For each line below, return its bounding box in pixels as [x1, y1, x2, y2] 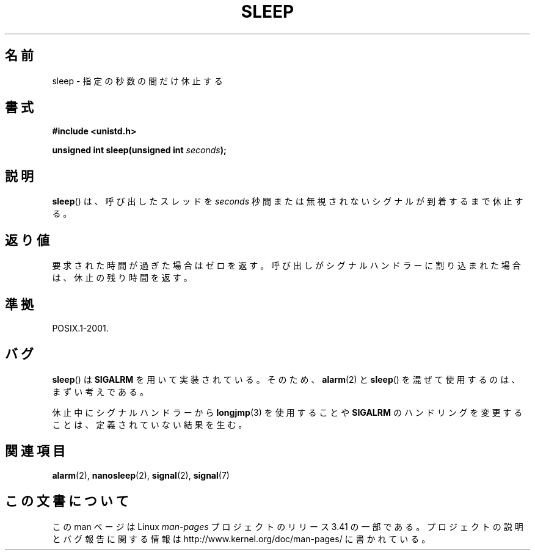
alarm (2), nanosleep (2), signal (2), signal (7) [52, 470, 230, 481]
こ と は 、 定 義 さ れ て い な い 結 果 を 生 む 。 [52, 419, 247, 430]
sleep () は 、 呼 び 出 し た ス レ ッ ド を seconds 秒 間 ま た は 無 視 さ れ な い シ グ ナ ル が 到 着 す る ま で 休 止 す [52, 196, 523, 207]
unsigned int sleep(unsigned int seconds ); [52, 145, 227, 156]
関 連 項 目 [5, 443, 65, 459]
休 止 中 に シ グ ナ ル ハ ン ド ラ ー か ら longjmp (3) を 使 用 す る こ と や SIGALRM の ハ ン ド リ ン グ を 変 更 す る [52, 407, 523, 418]
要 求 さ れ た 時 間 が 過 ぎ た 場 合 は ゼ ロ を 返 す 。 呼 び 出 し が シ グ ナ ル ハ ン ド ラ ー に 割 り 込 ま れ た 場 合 [52, 260, 521, 271]
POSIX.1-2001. [52, 322, 109, 333]
